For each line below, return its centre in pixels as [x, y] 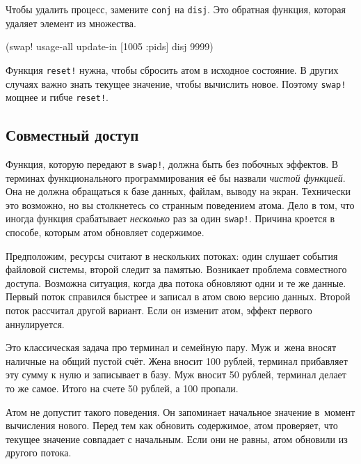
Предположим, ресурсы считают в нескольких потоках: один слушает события [172, 255]
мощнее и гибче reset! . [57, 97]
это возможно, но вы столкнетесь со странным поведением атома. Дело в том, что [180, 204]
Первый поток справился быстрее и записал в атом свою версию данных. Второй [178, 296]
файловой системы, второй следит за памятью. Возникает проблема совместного [176, 269]
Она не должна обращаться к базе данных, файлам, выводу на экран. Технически [178, 191]
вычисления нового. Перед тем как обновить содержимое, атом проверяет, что [172, 425]
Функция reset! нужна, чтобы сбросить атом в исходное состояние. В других [172, 69]
